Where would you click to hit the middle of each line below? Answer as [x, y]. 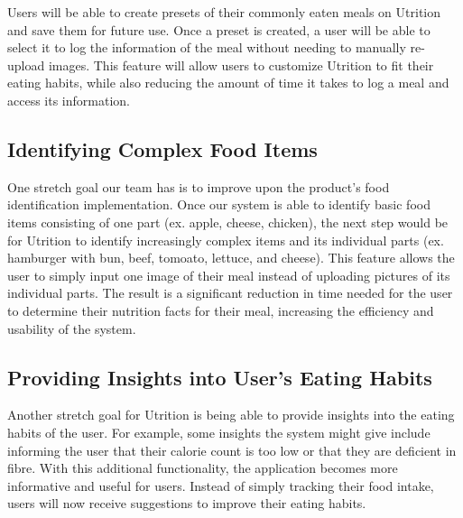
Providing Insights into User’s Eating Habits [220, 377]
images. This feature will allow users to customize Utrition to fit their [241, 65]
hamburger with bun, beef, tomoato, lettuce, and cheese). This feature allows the [231, 258]
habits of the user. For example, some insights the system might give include [219, 432]
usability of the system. [72, 328]
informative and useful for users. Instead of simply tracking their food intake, [221, 485]
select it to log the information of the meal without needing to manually [207, 47]
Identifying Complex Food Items [162, 148]
